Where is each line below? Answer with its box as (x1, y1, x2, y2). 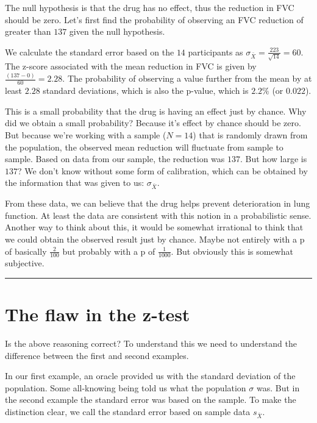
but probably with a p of (62, 244, 155, 257)
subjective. (5, 257, 45, 269)
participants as (188, 45, 243, 58)
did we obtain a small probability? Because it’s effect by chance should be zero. (5, 116, 301, 129)
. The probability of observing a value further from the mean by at (62, 72, 312, 85)
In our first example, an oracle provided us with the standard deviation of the (5, 369, 296, 382)
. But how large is (240, 152, 307, 165)
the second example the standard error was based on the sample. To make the (5, 393, 296, 406)
